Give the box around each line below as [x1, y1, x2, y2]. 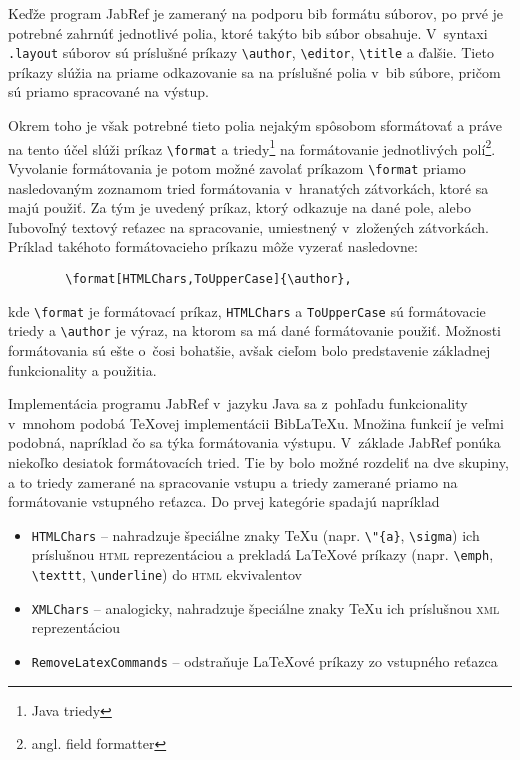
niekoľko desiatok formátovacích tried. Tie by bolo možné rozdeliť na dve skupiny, [8, 451, 509, 472]
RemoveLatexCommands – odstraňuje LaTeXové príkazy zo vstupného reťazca [31, 650, 498, 671]
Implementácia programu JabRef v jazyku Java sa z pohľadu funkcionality [8, 393, 468, 414]
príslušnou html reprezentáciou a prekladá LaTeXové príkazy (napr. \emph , [31, 544, 494, 565]
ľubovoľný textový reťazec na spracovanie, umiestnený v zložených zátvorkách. [8, 216, 489, 237]
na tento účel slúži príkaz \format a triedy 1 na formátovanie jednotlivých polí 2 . [8, 135, 496, 159]
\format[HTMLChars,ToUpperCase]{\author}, [65, 271, 352, 286]
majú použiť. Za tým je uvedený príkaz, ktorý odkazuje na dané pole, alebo [8, 197, 471, 218]
